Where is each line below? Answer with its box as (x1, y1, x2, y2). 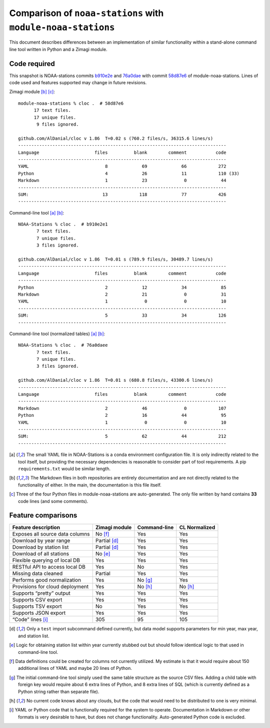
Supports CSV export (12, 596, 62, 603)
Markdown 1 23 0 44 (18, 178, 226, 183)
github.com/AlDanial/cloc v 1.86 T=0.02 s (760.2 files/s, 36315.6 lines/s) (18, 135, 213, 141)
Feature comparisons (9, 511, 77, 520)
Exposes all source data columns (12, 531, 90, 538)
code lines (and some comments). (18, 498, 88, 504)
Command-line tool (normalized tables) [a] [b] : (9, 331, 105, 337)
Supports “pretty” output (12, 590, 70, 597)
